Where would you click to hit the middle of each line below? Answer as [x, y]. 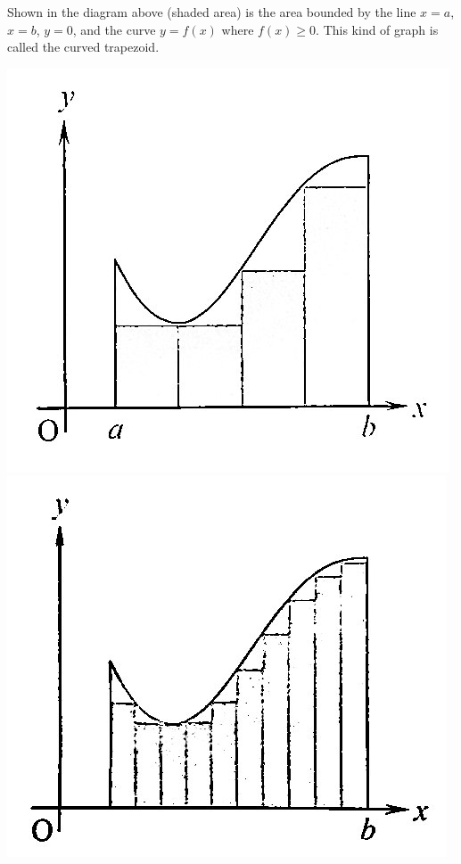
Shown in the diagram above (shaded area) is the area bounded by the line [212, 12]
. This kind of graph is [377, 29]
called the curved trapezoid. [83, 47]
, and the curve [114, 29]
